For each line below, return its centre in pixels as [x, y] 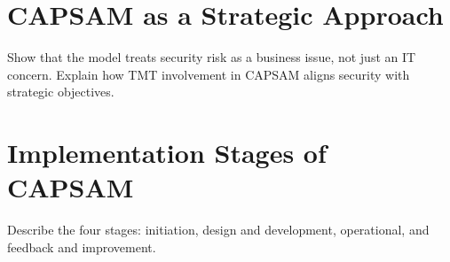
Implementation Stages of [167, 153]
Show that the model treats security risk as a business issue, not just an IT [212, 57]
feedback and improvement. [82, 247]
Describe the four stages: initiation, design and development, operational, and [218, 230]
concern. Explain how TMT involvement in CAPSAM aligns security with [209, 74]
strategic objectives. [61, 92]
